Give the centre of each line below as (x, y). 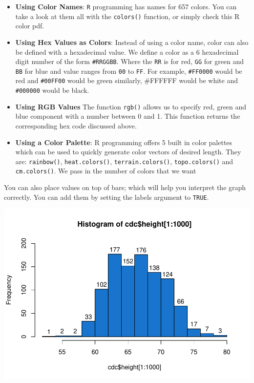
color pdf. (30, 26)
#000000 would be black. (52, 90)
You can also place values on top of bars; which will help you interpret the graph (125, 187)
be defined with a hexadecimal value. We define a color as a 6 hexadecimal (127, 52)
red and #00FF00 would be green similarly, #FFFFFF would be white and (127, 80)
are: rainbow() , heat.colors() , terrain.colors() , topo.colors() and (124, 161)
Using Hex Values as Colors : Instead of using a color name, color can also (132, 42)
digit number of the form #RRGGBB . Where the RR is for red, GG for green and (130, 61)
